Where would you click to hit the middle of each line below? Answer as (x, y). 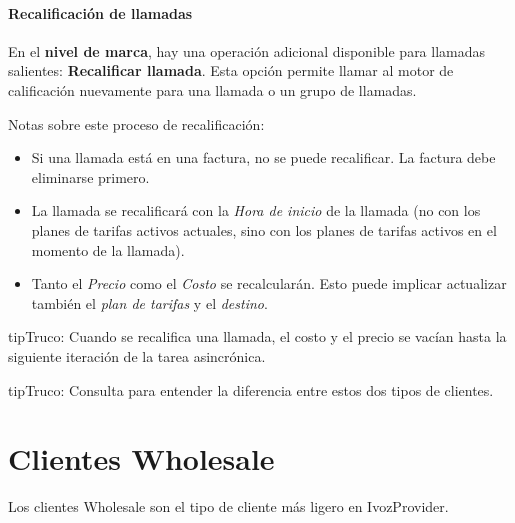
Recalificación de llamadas (100, 12)
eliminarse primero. (90, 176)
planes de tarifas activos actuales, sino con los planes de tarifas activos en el (264, 229)
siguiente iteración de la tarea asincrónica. (137, 355)
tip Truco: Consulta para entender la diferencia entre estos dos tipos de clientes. (251, 389)
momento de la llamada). (108, 249)
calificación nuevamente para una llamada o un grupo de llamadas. (212, 89)
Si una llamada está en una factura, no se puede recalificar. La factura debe (263, 157)
